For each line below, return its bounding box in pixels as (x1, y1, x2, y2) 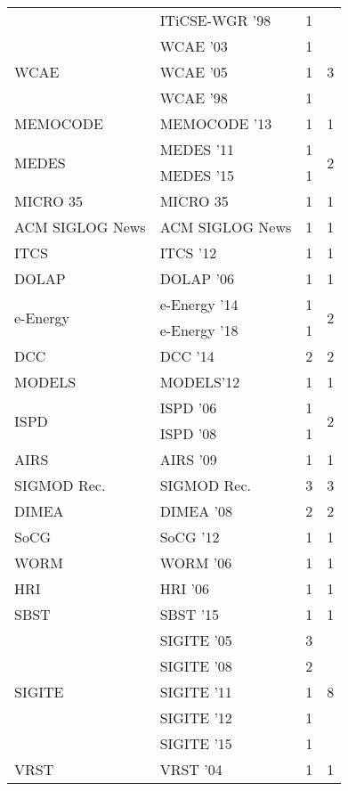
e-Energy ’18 (159, 320, 239, 340)
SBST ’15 (159, 604, 220, 624)
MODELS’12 (159, 371, 240, 392)
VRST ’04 (159, 759, 223, 779)
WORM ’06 (159, 552, 232, 573)
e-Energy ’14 (159, 294, 239, 314)
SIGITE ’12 (159, 707, 232, 728)
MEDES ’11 (159, 139, 235, 159)
